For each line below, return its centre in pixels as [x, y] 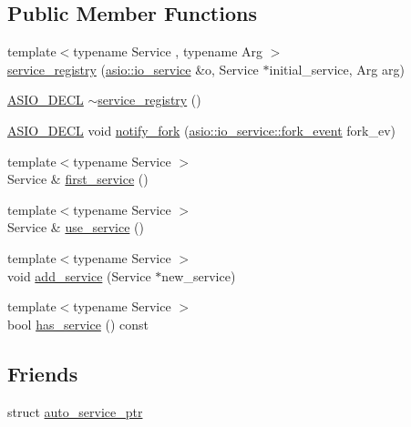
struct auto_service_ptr [75, 411]
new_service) [199, 275]
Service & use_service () [76, 227]
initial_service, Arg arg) [337, 69]
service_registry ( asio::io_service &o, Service [133, 69]
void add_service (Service [79, 275]
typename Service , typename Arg [168, 51]
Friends [43, 373]
